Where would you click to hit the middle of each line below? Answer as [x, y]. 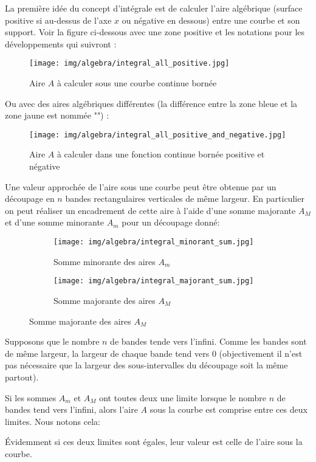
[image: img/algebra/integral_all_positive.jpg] [129, 64]
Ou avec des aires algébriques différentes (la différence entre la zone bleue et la [151, 103]
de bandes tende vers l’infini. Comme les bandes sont [208, 341]
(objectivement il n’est [261, 353]
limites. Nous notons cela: [53, 421]
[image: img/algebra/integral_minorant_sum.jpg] [154, 242]
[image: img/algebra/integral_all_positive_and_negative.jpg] [158, 135]
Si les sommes [31, 397]
